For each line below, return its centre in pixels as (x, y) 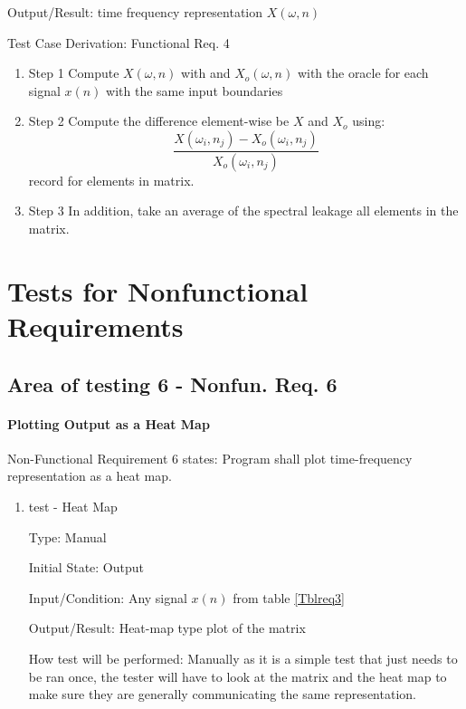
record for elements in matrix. (111, 180)
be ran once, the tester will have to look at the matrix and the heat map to (238, 676)
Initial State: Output (86, 567)
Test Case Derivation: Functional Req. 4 (119, 42)
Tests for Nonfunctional (158, 290)
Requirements (95, 326)
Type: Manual (67, 537)
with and (206, 73)
